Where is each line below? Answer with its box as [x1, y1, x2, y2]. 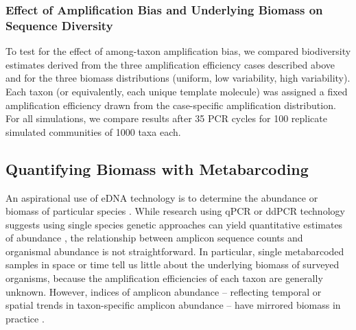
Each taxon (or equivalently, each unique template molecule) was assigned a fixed [5, 84, 348, 98]
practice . [5, 311, 45, 325]
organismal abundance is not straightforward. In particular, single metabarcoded [5, 244, 344, 258]
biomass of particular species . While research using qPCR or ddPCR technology [5, 204, 345, 218]
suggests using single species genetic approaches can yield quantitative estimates [5, 217, 343, 231]
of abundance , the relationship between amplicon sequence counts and [5, 231, 303, 245]
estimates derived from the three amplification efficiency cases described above [5, 57, 335, 71]
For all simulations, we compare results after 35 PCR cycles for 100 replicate [5, 111, 327, 126]
